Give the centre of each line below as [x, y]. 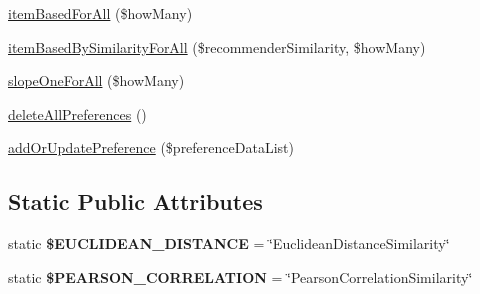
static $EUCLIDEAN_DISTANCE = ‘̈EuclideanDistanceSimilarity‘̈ [229, 243]
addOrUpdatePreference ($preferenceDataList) [151, 147]
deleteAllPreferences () [77, 113]
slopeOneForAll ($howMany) [96, 80]
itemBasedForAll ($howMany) [100, 13]
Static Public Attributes [135, 201]
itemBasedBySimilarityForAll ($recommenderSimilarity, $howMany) [217, 46]
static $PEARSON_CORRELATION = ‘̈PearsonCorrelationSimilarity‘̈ [240, 276]
